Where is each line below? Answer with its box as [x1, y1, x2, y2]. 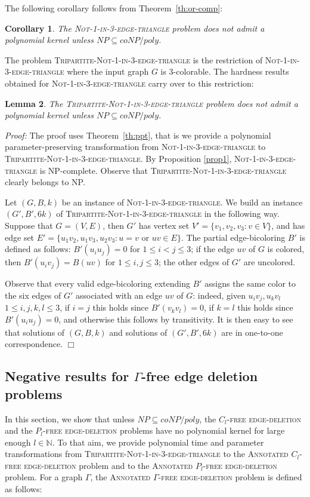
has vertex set [138, 219, 190, 231]
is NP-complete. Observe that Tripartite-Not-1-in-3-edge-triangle [39, 164, 287, 176]
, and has [271, 219, 305, 231]
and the [5, 424, 33, 437]
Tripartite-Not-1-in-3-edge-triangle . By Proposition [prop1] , [5, 152, 232, 164]
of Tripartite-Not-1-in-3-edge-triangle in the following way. [56, 207, 280, 220]
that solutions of [5, 326, 65, 338]
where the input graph [67, 65, 149, 78]
